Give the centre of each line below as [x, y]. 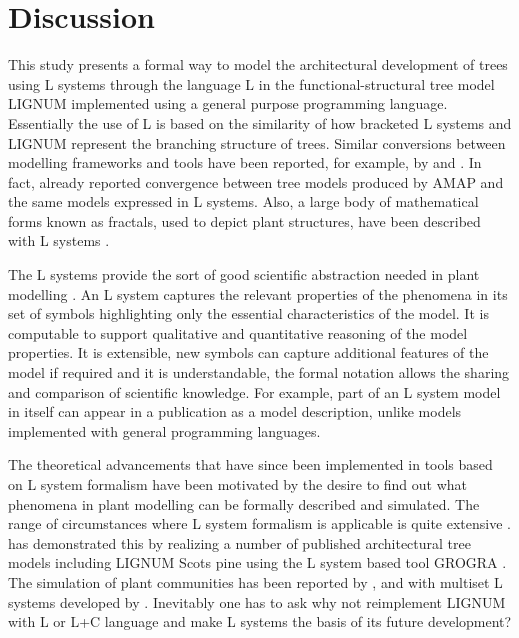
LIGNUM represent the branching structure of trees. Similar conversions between [257, 142]
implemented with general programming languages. [164, 430]
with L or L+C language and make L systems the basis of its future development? [260, 621]
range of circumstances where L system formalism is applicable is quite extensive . [259, 523]
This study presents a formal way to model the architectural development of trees [258, 64]
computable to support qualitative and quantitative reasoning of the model [238, 332]
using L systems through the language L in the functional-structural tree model [251, 83]
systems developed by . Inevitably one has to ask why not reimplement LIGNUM [257, 601]
